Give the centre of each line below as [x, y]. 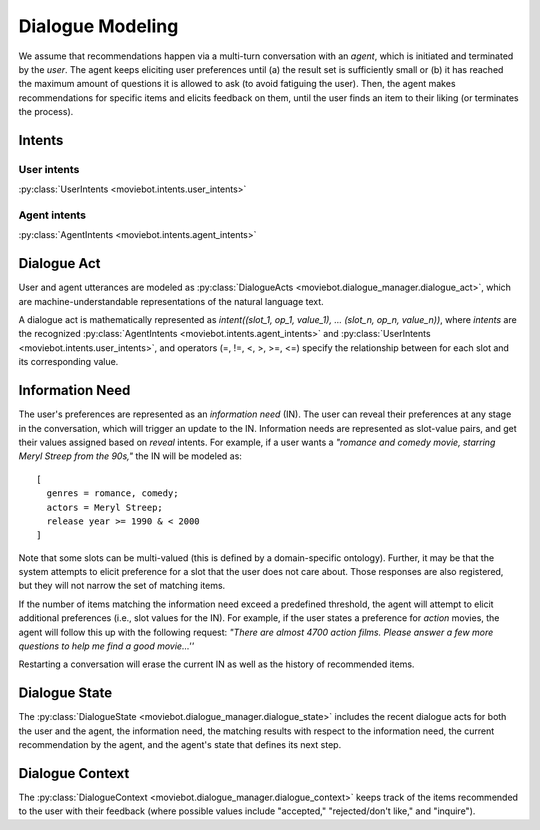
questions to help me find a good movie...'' [106, 646]
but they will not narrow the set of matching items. [122, 586]
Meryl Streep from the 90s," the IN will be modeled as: [130, 456]
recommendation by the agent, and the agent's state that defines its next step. [180, 745]
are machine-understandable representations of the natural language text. [171, 301]
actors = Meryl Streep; [105, 507]
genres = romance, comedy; [112, 493]
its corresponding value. [68, 362]
